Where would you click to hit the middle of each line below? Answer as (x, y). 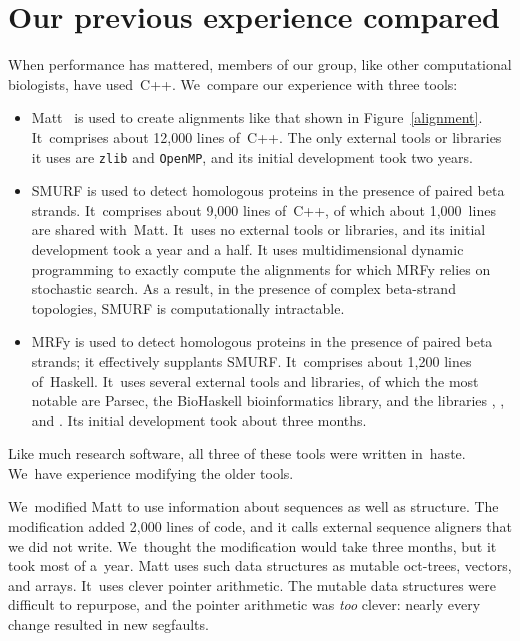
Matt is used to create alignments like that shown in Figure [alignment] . (257, 117)
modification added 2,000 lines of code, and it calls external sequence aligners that (260, 526)
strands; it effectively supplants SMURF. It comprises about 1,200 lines (251, 360)
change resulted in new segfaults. (108, 624)
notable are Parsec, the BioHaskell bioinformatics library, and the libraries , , (268, 400)
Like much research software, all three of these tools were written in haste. (237, 453)
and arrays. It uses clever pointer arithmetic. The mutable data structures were (252, 584)
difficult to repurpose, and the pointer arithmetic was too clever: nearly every (244, 604)
